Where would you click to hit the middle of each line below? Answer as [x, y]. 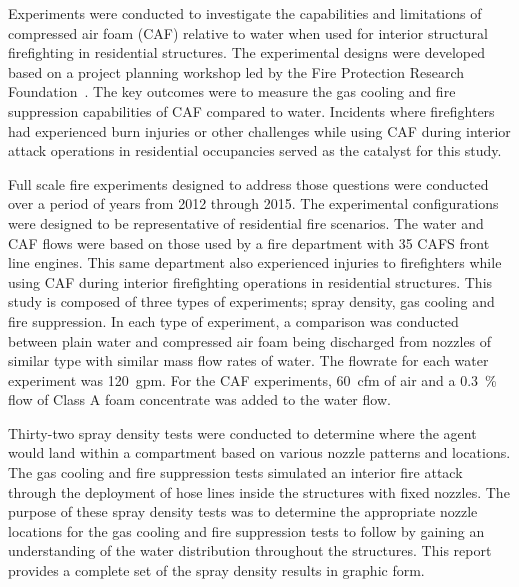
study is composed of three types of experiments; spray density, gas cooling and [251, 301]
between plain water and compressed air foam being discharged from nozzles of [250, 340]
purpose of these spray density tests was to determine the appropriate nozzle [243, 511]
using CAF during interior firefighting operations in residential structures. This [250, 281]
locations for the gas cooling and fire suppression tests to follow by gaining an [246, 530]
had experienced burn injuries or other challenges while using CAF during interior [259, 130]
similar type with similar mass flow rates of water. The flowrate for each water [248, 360]
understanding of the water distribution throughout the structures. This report [250, 550]
